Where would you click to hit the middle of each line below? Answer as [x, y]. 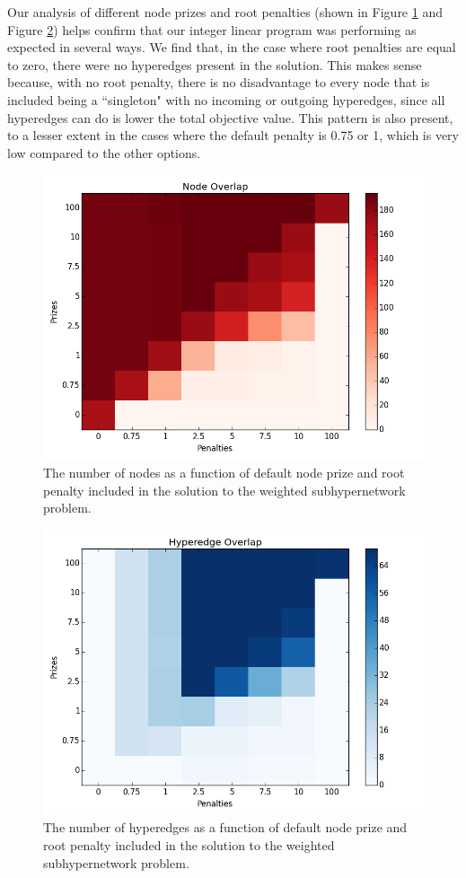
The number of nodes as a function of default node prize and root [224, 472]
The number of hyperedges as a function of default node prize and [225, 827]
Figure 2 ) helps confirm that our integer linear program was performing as [212, 29]
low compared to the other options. [104, 152]
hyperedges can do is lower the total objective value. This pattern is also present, [230, 117]
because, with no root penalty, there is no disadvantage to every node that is [219, 82]
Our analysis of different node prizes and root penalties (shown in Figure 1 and [225, 12]
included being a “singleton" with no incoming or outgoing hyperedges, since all [226, 99]
